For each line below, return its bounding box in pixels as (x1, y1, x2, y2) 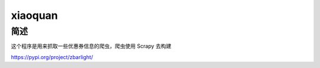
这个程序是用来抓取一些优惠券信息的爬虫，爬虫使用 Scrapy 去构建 (11, 43, 172, 50)
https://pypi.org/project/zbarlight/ (11, 53, 93, 60)
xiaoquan (11, 9, 59, 22)
